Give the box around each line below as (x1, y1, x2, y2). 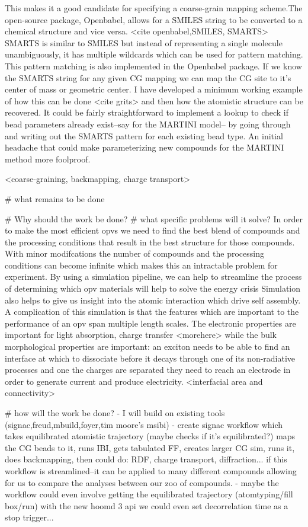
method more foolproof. (5, 152, 91, 165)
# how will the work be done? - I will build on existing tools (5, 407, 225, 419)
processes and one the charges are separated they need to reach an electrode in (5, 363, 291, 376)
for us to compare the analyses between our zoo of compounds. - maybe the (5, 476, 279, 488)
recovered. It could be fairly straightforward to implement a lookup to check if (5, 106, 289, 119)
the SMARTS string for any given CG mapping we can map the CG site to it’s (5, 71, 291, 84)
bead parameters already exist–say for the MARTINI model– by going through (5, 117, 291, 130)
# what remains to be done (5, 192, 105, 205)
